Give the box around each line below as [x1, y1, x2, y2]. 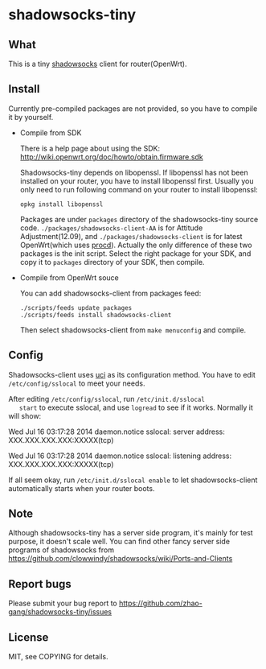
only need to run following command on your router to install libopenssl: [19, 184, 259, 194]
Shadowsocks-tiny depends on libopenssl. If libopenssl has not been [19, 167, 248, 177]
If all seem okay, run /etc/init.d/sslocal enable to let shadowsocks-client [8, 475, 258, 485]
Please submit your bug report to [8, 598, 118, 609]
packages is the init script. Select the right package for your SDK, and [19, 248, 252, 258]
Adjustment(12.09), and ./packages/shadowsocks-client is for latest [19, 231, 243, 241]
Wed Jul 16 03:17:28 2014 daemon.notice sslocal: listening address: [8, 451, 232, 460]
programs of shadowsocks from [8, 545, 115, 555]
